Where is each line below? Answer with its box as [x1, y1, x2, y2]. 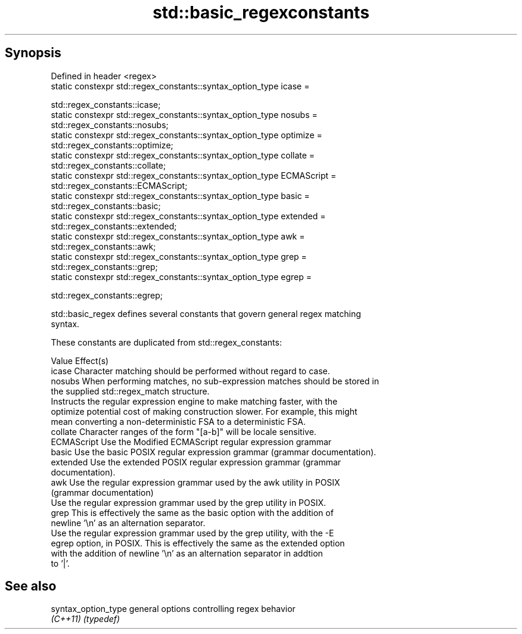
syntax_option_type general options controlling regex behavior [51, 604, 296, 614]
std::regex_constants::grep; [51, 261, 158, 272]
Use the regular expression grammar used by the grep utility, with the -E [51, 527, 334, 538]
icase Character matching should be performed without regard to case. [51, 365, 330, 376]
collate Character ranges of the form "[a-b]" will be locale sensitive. [51, 426, 316, 437]
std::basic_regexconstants [153, 2, 369, 23]
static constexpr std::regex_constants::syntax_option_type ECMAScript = [51, 170, 337, 181]
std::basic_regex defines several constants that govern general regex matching [51, 308, 361, 319]
